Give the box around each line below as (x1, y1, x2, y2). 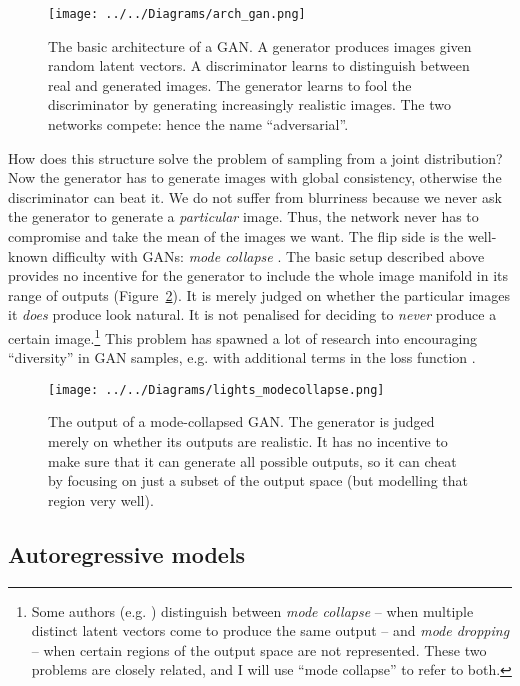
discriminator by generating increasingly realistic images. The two (48, 94, 451, 115)
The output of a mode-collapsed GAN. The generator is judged (48, 411, 435, 432)
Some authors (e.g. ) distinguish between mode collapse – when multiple (31, 600, 474, 621)
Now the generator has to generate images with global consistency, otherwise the (8, 167, 502, 188)
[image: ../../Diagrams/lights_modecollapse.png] (48, 382, 385, 397)
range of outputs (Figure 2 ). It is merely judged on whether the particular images (8, 284, 510, 305)
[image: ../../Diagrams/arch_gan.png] (48, 7, 306, 21)
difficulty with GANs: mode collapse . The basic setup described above (52, 245, 485, 266)
